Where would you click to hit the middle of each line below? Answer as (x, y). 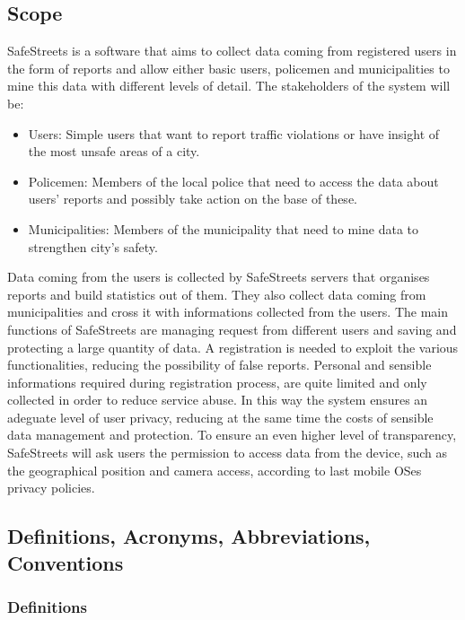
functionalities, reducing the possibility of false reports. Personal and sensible (219, 365)
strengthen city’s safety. (93, 246)
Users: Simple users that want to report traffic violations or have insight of (234, 133)
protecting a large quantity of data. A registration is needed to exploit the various (233, 347)
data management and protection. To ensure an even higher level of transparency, (232, 435)
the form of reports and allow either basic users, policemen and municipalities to (228, 68)
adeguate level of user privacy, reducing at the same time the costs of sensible (220, 417)
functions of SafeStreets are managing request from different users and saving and (232, 329)
